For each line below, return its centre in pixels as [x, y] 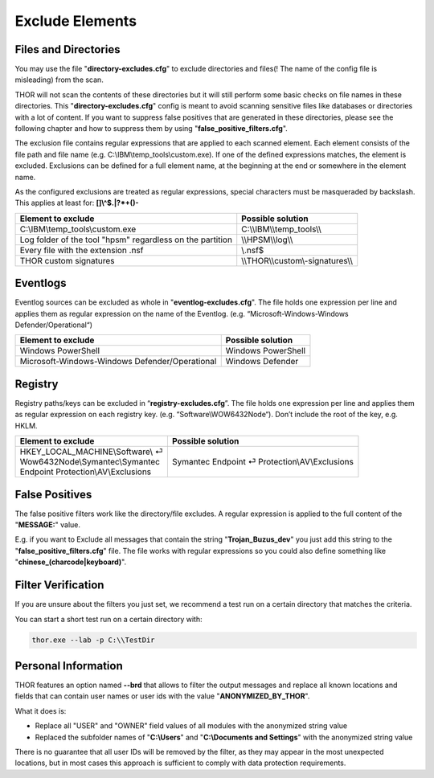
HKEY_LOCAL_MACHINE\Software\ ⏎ [92, 452]
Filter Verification [59, 586]
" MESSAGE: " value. [47, 525]
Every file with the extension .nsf [82, 250]
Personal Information [69, 666]
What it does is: [41, 710]
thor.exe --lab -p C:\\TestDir [94, 640]
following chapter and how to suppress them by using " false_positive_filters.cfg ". [151, 129]
